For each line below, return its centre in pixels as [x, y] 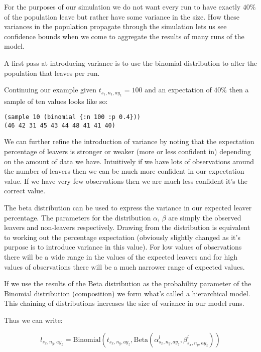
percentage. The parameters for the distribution [78, 217]
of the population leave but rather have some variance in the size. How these [122, 16]
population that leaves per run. [52, 73]
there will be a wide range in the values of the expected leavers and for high [121, 257]
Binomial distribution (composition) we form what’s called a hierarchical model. [127, 293]
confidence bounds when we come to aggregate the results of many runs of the [124, 36]
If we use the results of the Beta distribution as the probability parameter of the [128, 283]
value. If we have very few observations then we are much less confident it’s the [126, 181]
